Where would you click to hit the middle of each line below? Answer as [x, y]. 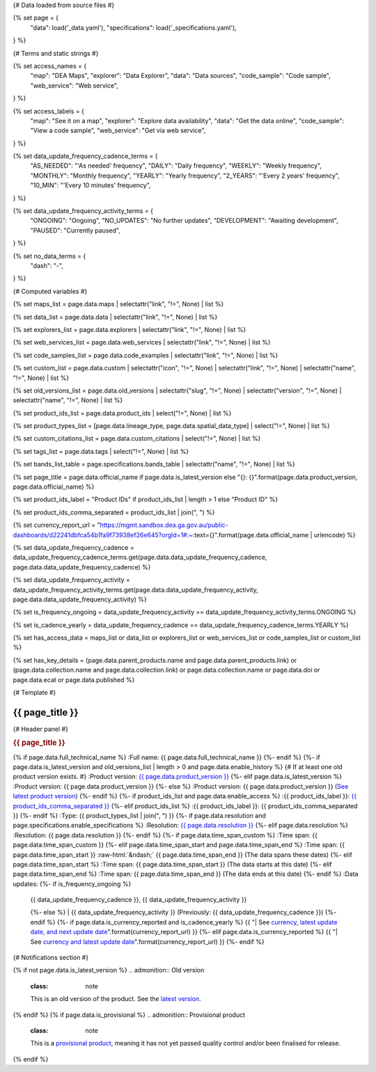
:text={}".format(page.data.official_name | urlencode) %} [274, 535]
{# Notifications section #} [51, 958]
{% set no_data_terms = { [49, 256]
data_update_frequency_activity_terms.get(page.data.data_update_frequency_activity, [136, 590]
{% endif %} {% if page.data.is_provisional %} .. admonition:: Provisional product [129, 1015]
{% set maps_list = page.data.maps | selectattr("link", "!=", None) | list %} [118, 304]
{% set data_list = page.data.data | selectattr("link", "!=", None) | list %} [115, 317]
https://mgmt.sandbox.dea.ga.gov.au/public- [164, 525]
